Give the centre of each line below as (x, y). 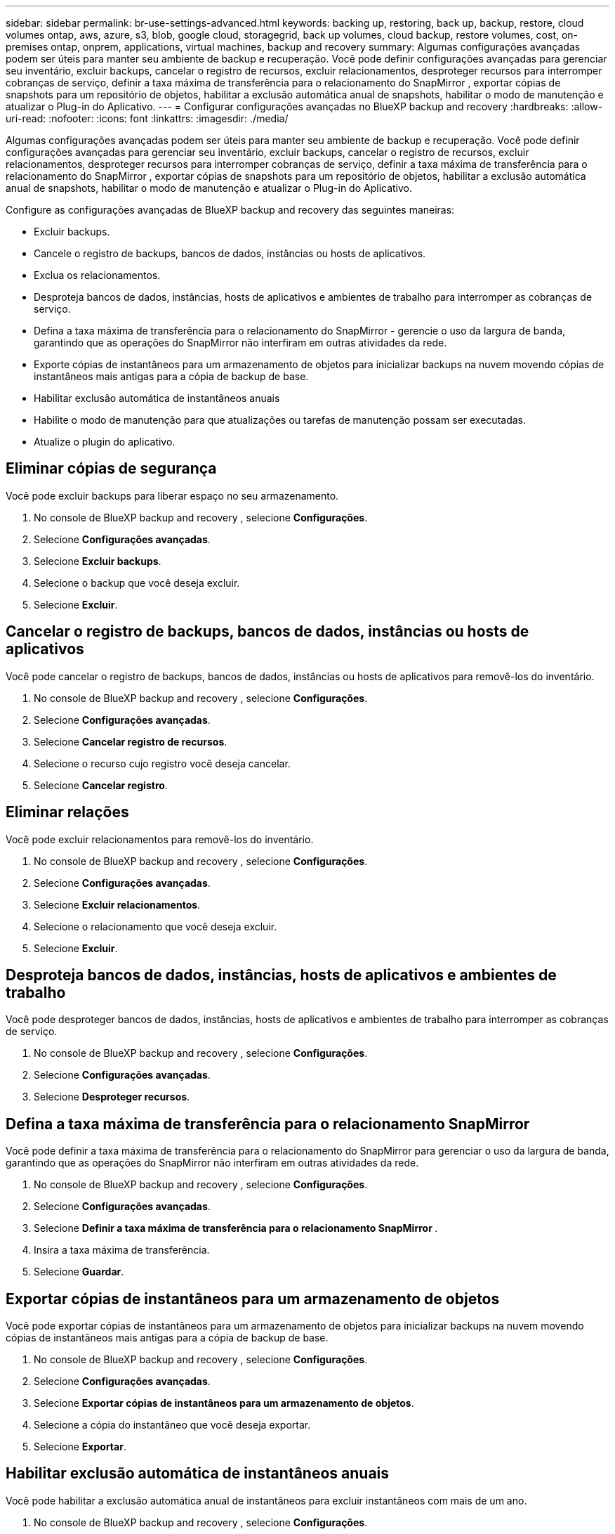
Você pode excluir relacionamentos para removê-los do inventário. (160, 839)
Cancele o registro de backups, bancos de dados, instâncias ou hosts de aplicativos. (230, 253)
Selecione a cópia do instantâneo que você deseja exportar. (172, 1425)
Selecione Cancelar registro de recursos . (131, 741)
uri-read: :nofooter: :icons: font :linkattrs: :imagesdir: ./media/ (147, 118)
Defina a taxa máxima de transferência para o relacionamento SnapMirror (268, 1124)
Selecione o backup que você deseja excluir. (137, 583)
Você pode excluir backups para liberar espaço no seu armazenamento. (172, 495)
